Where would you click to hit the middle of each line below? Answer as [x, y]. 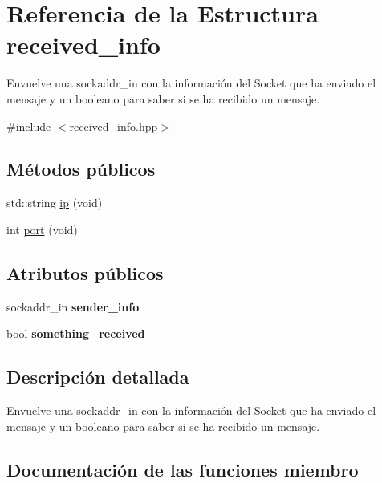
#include [29, 126]
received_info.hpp [114, 126]
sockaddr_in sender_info [73, 306]
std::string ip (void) [55, 203]
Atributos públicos [85, 272]
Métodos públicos [81, 169]
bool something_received [76, 333]
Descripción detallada [98, 377]
